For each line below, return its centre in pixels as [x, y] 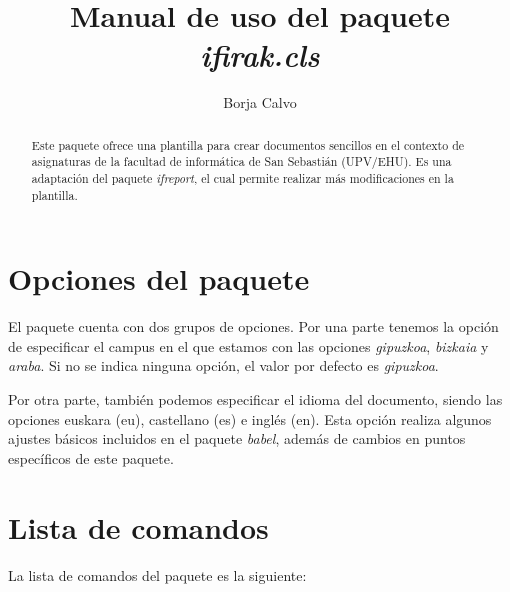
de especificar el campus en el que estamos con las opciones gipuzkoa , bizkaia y [248, 345]
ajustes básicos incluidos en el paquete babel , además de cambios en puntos [237, 438]
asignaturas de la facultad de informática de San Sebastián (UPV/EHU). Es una [241, 161]
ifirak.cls [260, 55]
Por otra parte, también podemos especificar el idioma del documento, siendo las [255, 399]
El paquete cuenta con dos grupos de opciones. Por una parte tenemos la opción [253, 326]
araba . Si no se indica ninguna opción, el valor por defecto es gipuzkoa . [223, 365]
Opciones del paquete [159, 278]
